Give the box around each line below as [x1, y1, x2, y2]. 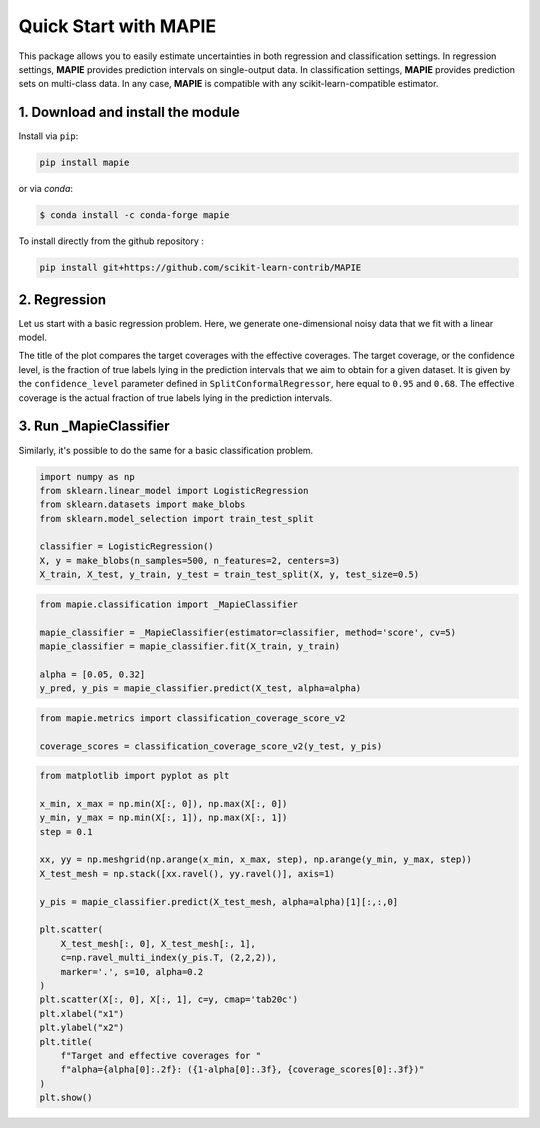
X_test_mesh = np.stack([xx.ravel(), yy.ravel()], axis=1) [39, 868, 335, 879]
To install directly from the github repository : [18, 235, 205, 247]
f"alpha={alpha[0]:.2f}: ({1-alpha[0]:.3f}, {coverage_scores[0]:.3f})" [60, 1064, 425, 1075]
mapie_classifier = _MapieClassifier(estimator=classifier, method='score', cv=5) [39, 626, 457, 638]
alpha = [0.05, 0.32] [39, 668, 146, 680]
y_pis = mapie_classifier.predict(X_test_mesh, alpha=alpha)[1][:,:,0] [39, 896, 399, 907]
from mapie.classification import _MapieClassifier [39, 598, 299, 610]
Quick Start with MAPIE [18, 15, 217, 37]
